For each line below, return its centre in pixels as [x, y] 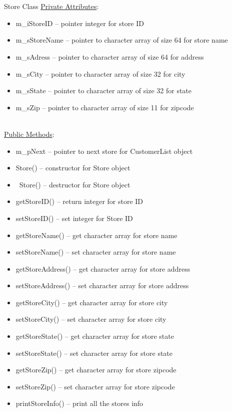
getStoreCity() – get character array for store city [92, 302]
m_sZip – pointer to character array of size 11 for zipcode [105, 107]
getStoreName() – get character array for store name [96, 235]
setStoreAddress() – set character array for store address [102, 285]
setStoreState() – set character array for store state [94, 353]
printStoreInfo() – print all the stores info [79, 403]
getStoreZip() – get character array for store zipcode [96, 370]
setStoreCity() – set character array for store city [91, 319]
